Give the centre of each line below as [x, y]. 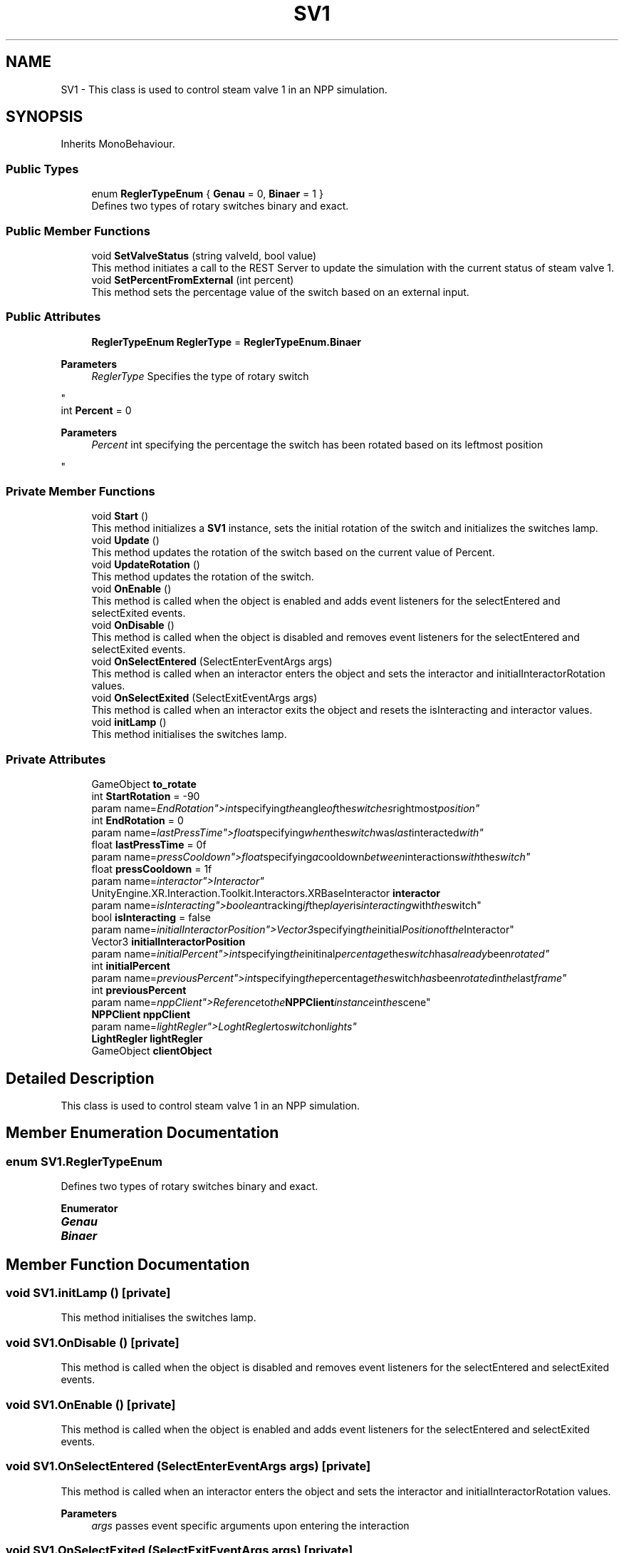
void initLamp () [129, 722]
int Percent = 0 [96, 410]
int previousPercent [139, 990]
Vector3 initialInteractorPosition [168, 942]
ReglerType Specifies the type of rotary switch [200, 376]
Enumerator [89, 1209]
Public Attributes [53, 317]
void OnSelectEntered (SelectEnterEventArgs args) [212, 662]
